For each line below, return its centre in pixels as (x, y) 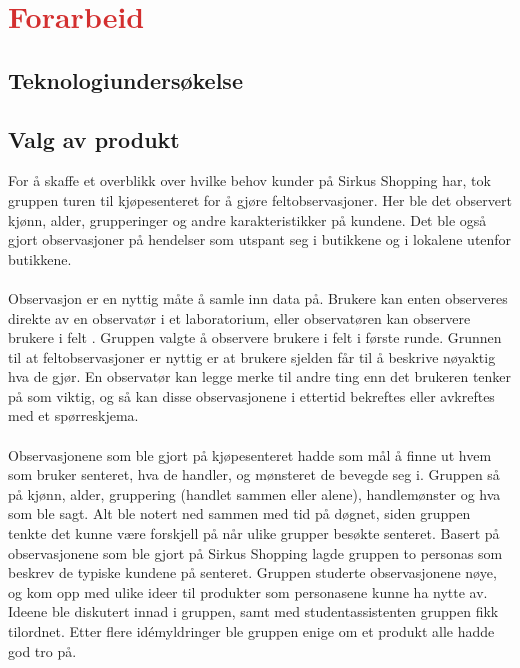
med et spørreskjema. (73, 415)
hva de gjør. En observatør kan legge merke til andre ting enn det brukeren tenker (260, 376)
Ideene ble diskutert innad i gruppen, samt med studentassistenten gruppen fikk (253, 611)
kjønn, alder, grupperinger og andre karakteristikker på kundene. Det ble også (247, 219)
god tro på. (42, 650)
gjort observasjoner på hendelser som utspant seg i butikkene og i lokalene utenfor (260, 239)
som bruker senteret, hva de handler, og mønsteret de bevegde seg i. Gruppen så (254, 474)
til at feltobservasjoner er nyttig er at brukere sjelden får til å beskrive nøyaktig (252, 356)
